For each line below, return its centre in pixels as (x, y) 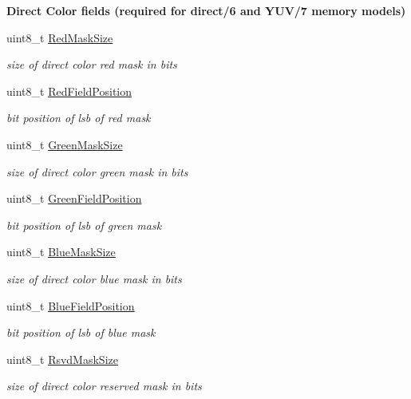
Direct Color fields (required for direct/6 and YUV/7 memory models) (206, 10)
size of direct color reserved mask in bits (104, 386)
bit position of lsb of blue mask (81, 332)
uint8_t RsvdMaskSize (62, 359)
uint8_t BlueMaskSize (61, 252)
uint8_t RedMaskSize (60, 37)
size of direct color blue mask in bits (94, 278)
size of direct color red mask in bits (92, 64)
